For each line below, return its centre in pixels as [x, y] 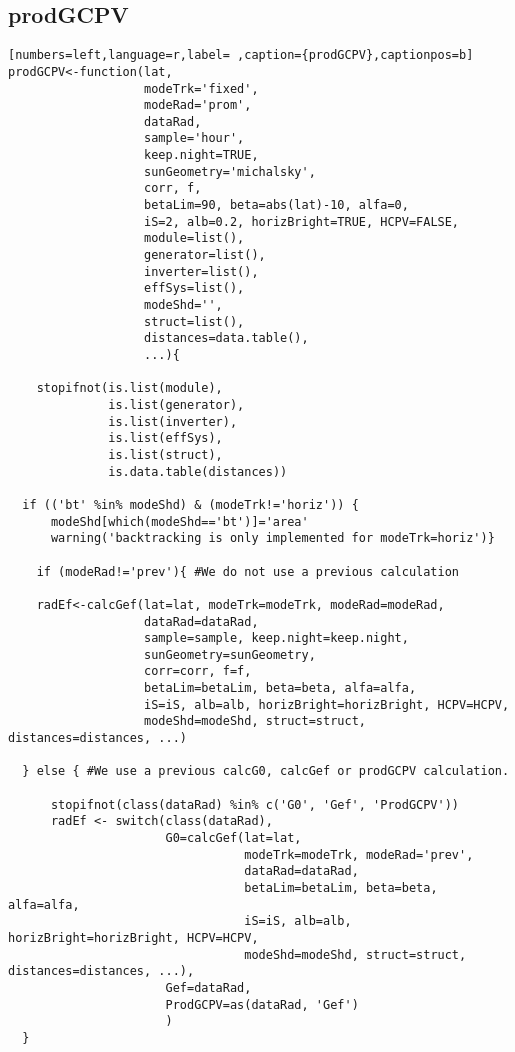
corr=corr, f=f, [198, 671]
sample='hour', [194, 138]
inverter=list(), [201, 271]
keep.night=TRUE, [201, 155]
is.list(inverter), [173, 421]
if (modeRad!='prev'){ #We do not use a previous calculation [248, 571]
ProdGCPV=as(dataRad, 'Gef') [262, 1004]
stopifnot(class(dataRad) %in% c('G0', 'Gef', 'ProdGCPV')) [255, 804]
